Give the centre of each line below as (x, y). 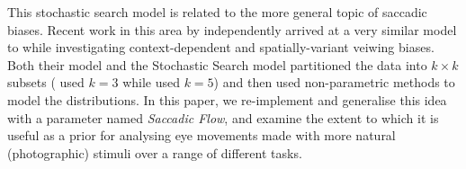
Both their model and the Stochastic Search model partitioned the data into (217, 64)
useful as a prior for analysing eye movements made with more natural (202, 135)
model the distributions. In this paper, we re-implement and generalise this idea (227, 99)
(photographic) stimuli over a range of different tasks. (155, 152)
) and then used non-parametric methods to (334, 82)
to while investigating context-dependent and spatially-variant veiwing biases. (221, 47)
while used (151, 82)
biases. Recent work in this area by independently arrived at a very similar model (232, 29)
